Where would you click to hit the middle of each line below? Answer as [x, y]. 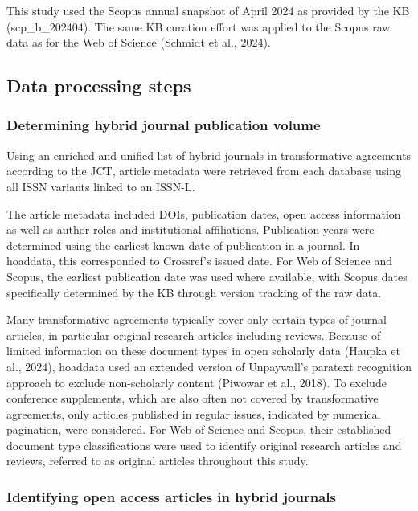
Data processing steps [99, 86]
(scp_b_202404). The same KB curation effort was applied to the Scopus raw [199, 26]
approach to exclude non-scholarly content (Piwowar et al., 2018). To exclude [197, 382]
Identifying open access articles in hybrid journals [171, 496]
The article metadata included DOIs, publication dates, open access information [204, 213]
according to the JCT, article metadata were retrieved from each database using [204, 171]
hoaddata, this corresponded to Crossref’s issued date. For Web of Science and [200, 261]
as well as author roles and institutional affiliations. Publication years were [191, 229]
